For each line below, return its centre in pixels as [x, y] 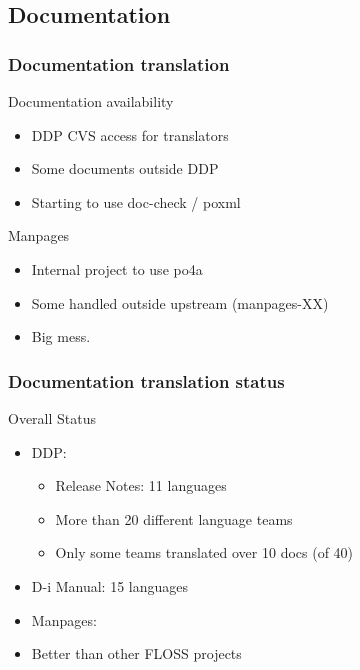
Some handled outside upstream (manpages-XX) [180, 302]
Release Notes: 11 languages [141, 485]
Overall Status [52, 417]
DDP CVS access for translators [130, 134]
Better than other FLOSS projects [136, 653]
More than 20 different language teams [174, 518]
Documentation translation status [146, 380]
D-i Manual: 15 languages [110, 585]
